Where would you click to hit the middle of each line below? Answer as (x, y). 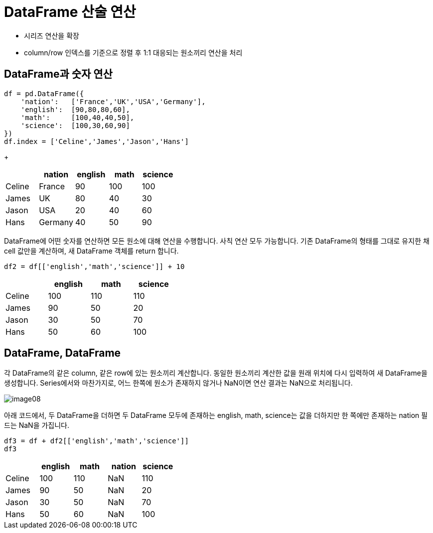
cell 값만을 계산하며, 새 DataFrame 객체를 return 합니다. (91, 251)
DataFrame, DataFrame (63, 353)
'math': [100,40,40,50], (77, 117)
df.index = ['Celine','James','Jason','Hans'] (96, 141)
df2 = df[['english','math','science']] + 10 (94, 266)
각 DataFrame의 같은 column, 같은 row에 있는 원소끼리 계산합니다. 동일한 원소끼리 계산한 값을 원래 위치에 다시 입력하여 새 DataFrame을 (216, 373)
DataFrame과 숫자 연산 (58, 74)
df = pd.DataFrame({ (44, 93)
